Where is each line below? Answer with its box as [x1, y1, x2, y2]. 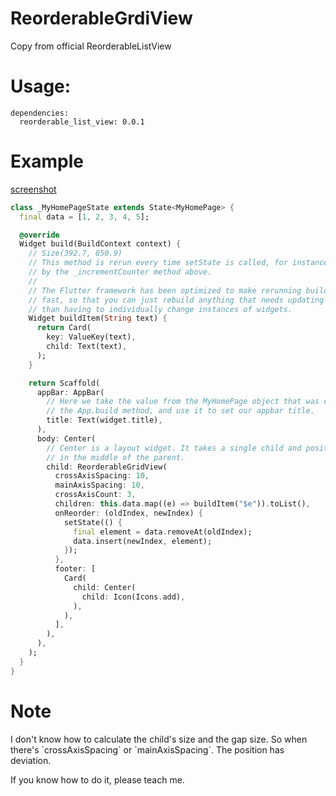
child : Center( [73, 582, 137, 592]
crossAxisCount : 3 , [54, 490, 137, 500]
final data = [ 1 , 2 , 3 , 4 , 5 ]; [19, 212, 150, 222]
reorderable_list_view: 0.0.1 [19, 117, 145, 127]
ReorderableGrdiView [10, 7, 193, 30]
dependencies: [10, 108, 70, 118]
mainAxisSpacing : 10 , [54, 480, 145, 491]
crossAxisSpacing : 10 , [54, 471, 150, 481]
